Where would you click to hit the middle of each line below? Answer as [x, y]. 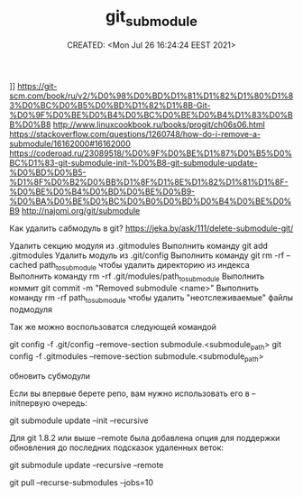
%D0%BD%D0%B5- [48, 172]
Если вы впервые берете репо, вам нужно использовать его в [129, 393]
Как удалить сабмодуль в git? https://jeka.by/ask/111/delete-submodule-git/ [151, 228]
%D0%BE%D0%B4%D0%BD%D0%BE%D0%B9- [102, 191]
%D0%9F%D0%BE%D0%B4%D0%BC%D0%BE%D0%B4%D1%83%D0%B [151, 115]
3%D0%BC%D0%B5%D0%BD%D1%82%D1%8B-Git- [110, 105]
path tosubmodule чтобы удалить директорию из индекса [144, 266]
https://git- [37, 86]
